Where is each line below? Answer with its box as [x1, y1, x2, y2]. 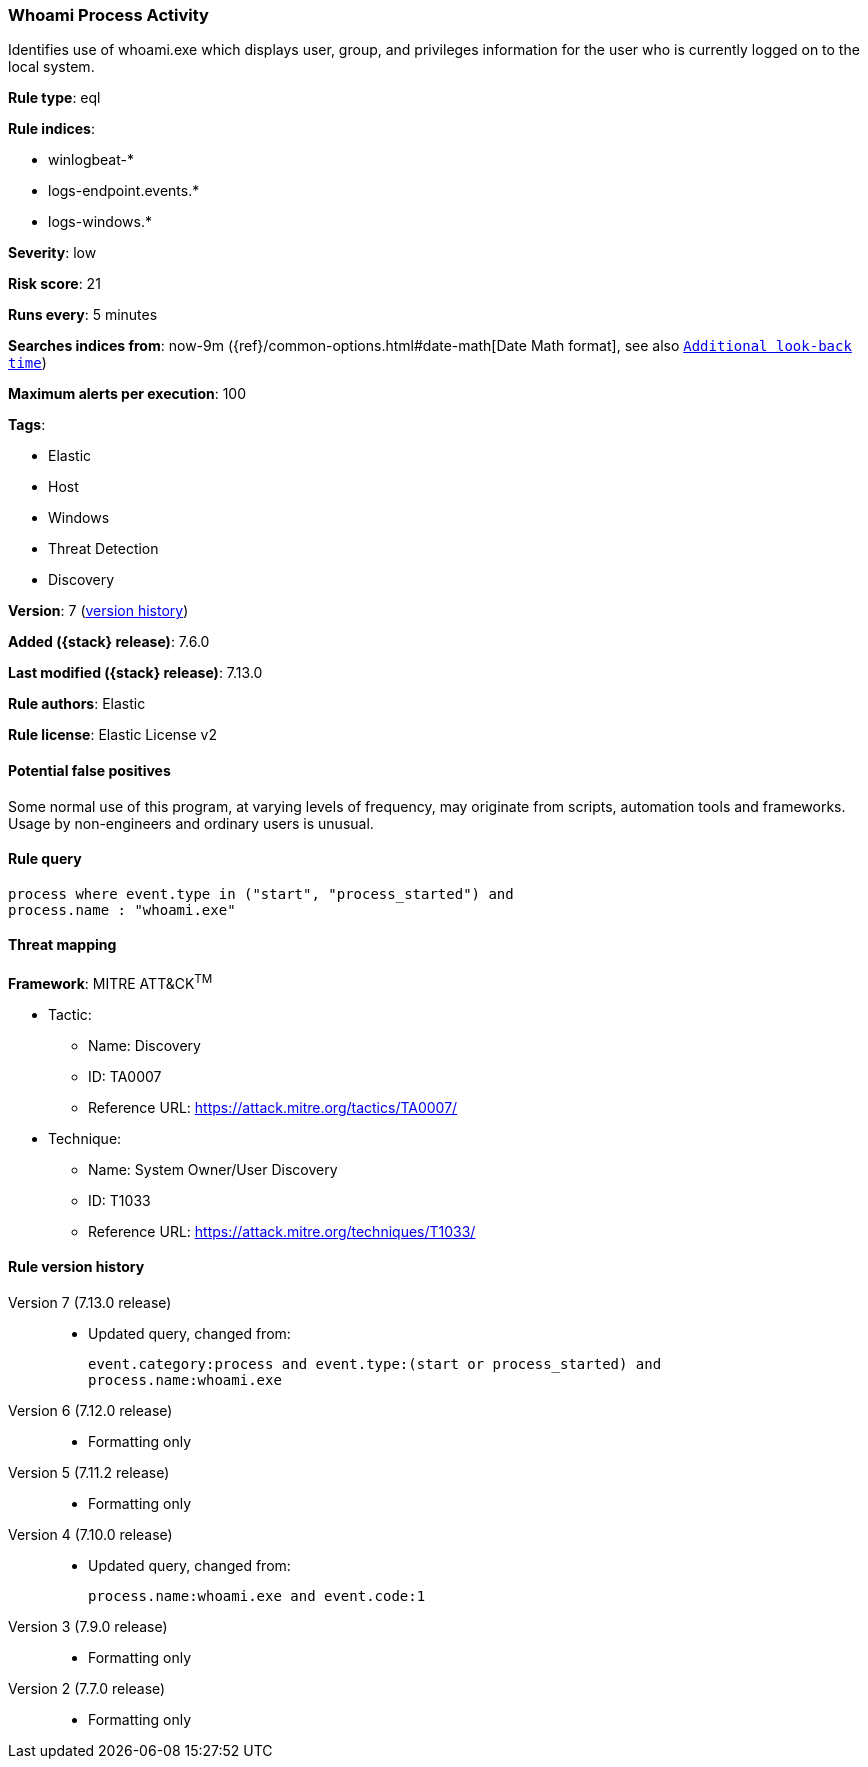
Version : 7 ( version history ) [8, 602, 189, 620]
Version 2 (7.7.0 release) [8, 1679, 166, 1697]
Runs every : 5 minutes [8, 306, 158, 324]
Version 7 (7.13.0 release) [8, 1293, 172, 1311]
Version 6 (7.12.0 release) [8, 1401, 173, 1419]
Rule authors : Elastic [8, 695, 146, 713]
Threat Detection [48, 540, 159, 558]
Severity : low [8, 244, 97, 262]
